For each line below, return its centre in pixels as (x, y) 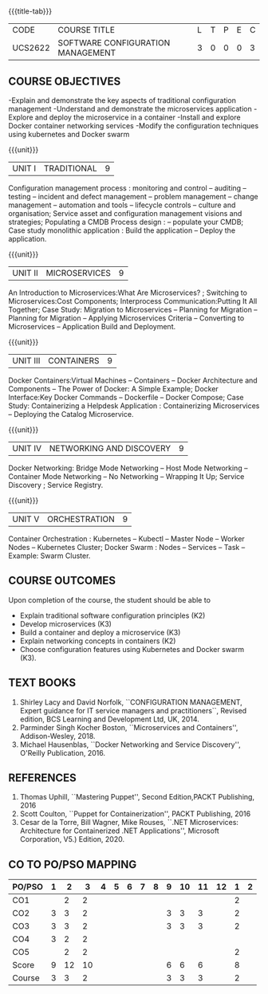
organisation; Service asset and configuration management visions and (125, 213)
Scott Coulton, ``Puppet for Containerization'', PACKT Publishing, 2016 (135, 814)
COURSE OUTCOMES (62, 581)
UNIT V (26, 519)
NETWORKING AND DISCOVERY (110, 448)
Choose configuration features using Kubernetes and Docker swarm (132, 649)
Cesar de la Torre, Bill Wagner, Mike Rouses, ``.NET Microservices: (129, 823)
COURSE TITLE (87, 30)
